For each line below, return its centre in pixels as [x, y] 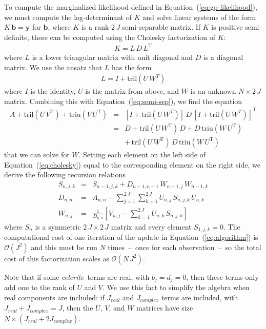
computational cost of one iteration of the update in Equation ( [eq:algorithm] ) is [131, 237]
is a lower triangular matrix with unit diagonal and [112, 57]
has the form [132, 67]
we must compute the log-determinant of [68, 17]
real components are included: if [54, 297]
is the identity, [53, 91]
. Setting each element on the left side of [142, 154]
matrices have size [165, 308]
